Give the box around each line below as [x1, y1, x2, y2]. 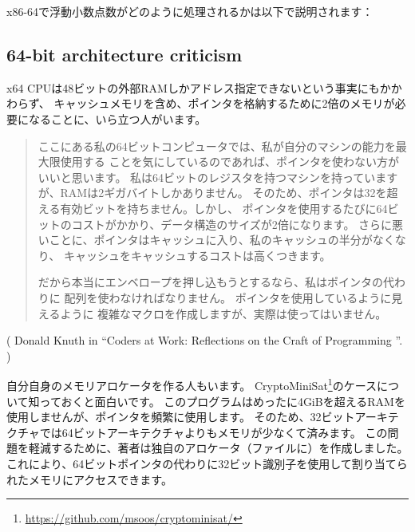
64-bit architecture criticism [6, 41, 243, 66]
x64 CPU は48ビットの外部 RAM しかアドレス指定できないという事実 [6, 79, 358, 96]
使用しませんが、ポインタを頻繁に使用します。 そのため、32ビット [6, 408, 355, 425]
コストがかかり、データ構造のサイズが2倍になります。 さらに [71, 215, 393, 232]
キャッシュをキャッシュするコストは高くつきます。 [63, 246, 331, 263]
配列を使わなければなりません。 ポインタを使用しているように [64, 289, 392, 305]
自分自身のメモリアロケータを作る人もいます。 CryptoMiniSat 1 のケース [6, 375, 377, 393]
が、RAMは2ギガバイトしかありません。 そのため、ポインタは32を [38, 184, 387, 201]
